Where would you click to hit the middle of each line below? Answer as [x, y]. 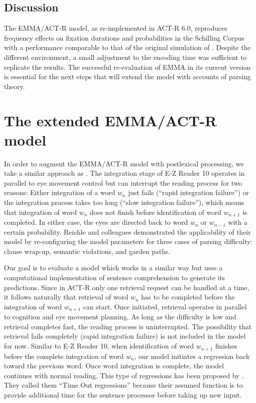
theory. [15, 86]
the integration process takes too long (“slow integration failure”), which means [124, 202]
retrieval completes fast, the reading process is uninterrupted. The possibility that [128, 326]
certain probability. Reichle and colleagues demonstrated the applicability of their [128, 231]
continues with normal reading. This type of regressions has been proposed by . [124, 375]
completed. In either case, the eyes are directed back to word [96, 222]
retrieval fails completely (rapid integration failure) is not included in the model [125, 336]
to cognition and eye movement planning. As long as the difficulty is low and [120, 317]
